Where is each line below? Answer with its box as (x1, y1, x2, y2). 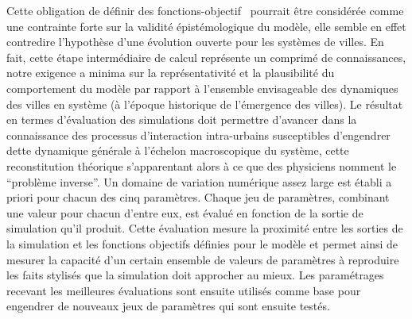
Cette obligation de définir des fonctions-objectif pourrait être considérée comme (6, 2, 404, 18)
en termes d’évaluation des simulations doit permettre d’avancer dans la (6, 111, 357, 128)
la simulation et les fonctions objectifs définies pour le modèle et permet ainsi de (6, 235, 398, 252)
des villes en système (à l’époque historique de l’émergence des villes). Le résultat (6, 95, 403, 112)
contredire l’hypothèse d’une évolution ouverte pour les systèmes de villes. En (6, 33, 384, 50)
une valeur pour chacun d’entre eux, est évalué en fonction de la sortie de (6, 204, 363, 221)
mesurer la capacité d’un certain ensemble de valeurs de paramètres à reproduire (6, 251, 399, 267)
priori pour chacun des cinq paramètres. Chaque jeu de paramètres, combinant (6, 189, 390, 206)
